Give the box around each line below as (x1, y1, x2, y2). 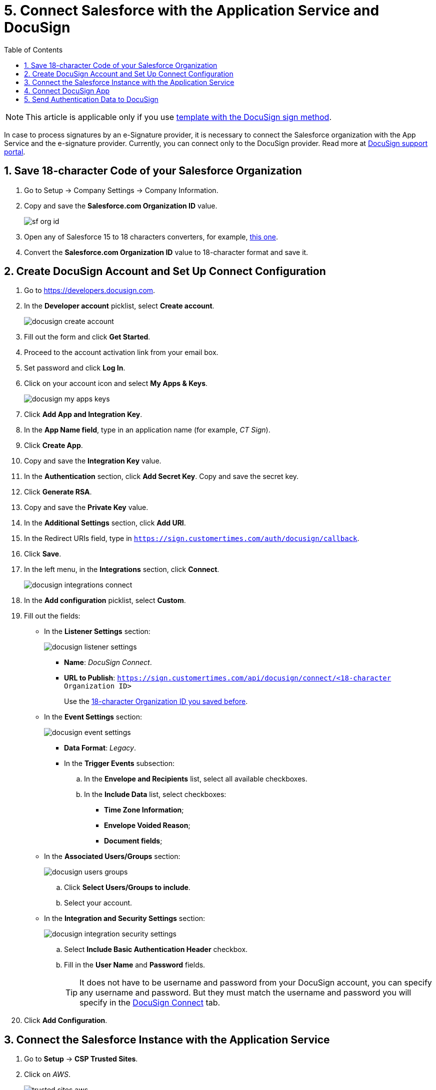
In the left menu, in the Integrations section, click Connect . (24, 565, 219, 574)
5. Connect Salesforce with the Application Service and (4, 2, 379, 19)
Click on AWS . (24, 1070, 70, 1079)
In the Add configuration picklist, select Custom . (24, 596, 186, 605)
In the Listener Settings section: (44, 627, 150, 636)
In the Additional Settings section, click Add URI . (24, 518, 186, 527)
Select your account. (64, 898, 132, 907)
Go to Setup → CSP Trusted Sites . (24, 1054, 138, 1063)
